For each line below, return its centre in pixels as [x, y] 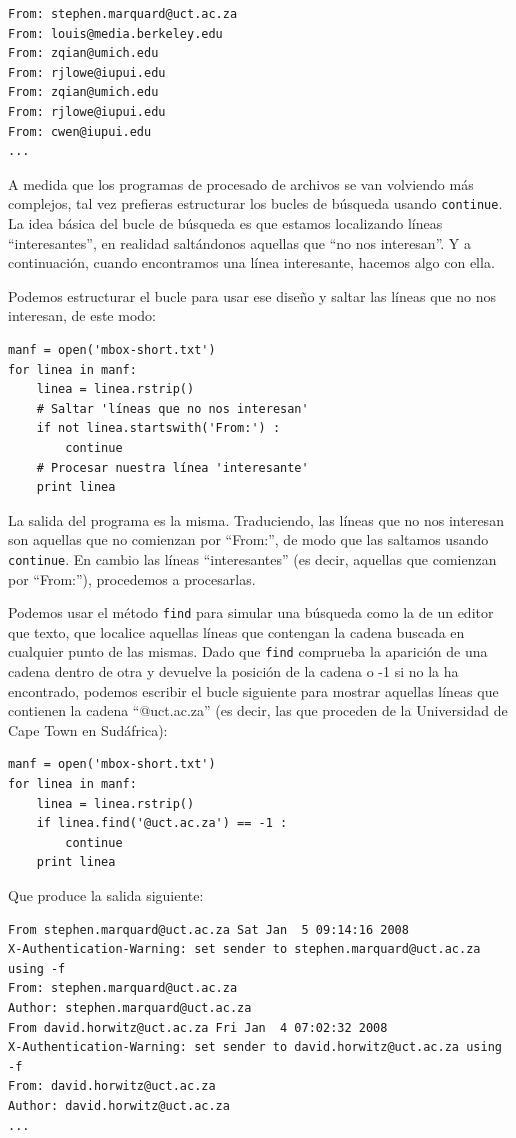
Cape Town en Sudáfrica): [88, 729]
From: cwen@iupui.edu [80, 131]
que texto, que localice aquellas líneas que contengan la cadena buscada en [236, 631]
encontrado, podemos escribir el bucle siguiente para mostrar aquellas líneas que [253, 690]
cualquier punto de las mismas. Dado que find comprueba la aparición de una [248, 651]
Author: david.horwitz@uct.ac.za [119, 1105]
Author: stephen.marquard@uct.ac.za [130, 1007]
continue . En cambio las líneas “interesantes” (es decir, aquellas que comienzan [252, 558]
